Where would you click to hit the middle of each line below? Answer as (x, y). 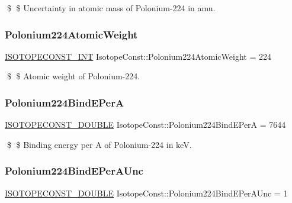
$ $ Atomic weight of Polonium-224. (73, 76)
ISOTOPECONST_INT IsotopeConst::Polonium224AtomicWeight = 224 (138, 56)
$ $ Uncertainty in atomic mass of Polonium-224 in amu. (111, 8)
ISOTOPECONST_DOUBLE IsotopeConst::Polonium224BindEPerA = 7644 (145, 125)
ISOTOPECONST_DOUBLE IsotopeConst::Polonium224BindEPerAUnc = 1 (146, 193)
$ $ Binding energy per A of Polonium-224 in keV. (99, 144)
